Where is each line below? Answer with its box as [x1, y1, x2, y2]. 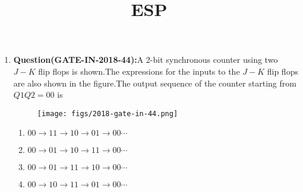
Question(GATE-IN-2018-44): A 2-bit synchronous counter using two [13, 53, 278, 66]
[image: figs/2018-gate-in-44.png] [37, 109, 178, 118]
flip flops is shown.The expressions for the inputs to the [38, 65, 240, 77]
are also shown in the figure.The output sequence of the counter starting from [13, 76, 296, 89]
